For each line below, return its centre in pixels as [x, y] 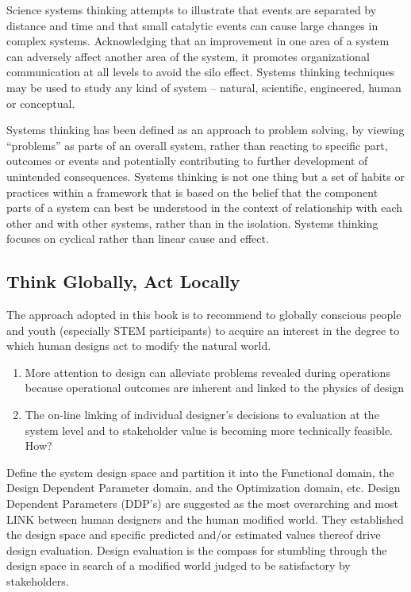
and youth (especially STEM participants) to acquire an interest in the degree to [203, 330]
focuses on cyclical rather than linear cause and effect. [138, 238]
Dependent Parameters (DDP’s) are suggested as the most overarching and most [202, 504]
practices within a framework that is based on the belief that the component [192, 192]
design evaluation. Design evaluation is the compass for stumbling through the [197, 550]
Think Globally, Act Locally [123, 281]
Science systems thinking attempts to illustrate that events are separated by [192, 10]
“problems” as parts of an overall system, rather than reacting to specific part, [197, 145]
